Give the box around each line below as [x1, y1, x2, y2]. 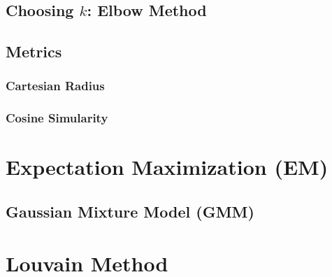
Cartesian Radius [6, 77, 105, 94]
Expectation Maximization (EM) [6, 152, 329, 181]
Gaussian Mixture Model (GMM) [6, 201, 254, 222]
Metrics [6, 41, 62, 62]
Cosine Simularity [6, 109, 108, 127]
